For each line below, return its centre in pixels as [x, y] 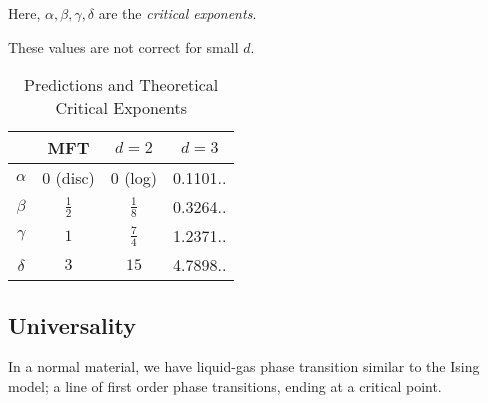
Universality [72, 324]
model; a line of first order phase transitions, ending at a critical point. [225, 385]
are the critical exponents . [177, 13]
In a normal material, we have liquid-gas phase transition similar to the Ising [244, 366]
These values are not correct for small [123, 46]
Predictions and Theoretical [121, 85]
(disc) [75, 178]
